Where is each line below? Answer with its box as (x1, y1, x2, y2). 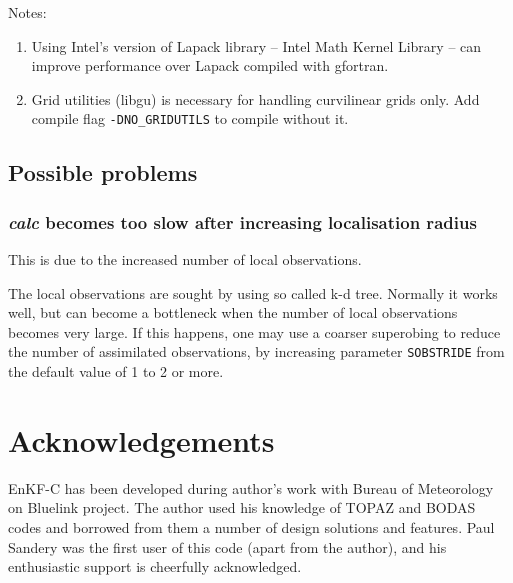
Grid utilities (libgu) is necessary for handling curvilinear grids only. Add (31, 88, 480, 109)
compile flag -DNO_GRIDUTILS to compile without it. (31, 108, 349, 129)
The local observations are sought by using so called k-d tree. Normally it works (8, 282, 498, 303)
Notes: (8, 2, 47, 22)
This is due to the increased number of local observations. (8, 249, 362, 270)
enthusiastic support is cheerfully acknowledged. (8, 556, 302, 577)
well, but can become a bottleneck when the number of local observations (8, 302, 458, 323)
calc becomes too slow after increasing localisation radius (8, 209, 477, 234)
